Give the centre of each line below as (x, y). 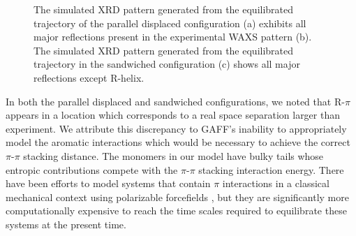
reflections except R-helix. (89, 77)
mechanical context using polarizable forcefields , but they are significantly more (177, 197)
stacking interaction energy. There (271, 169)
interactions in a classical (276, 183)
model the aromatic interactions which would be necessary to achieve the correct (178, 142)
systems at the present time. (66, 224)
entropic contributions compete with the (92, 169)
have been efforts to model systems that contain (108, 183)
